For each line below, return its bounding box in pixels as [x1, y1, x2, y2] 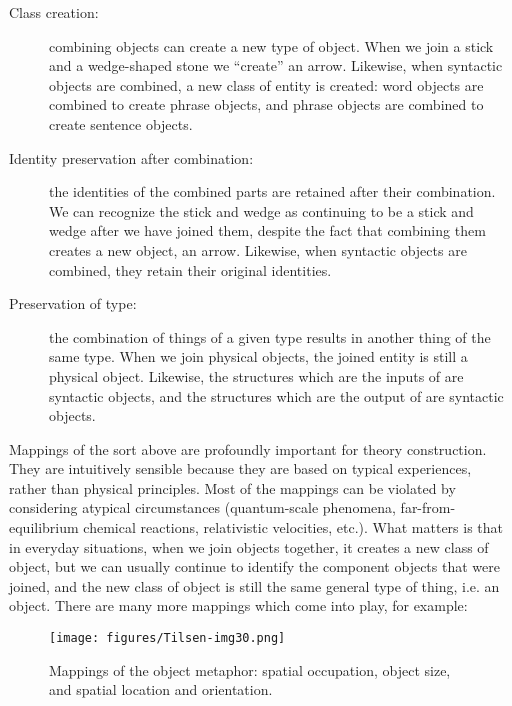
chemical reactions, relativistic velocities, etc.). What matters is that [83, 517, 504, 538]
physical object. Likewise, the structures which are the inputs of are [49, 365, 464, 386]
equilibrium [9, 517, 79, 538]
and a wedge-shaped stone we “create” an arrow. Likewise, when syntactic [49, 55, 503, 76]
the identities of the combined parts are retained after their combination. [49, 181, 496, 202]
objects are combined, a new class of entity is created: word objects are [49, 74, 484, 95]
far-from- [400, 497, 456, 518]
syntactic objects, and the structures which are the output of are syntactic [49, 385, 504, 406]
